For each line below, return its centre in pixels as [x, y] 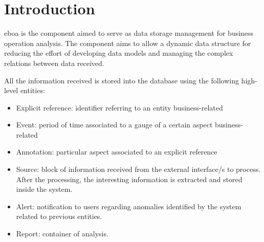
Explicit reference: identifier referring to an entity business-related [119, 107]
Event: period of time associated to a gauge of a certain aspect [114, 125]
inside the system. [44, 189]
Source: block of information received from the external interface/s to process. [138, 169]
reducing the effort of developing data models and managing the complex [119, 53]
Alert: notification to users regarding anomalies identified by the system [129, 206]
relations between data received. [54, 63]
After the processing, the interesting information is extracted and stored [129, 179]
